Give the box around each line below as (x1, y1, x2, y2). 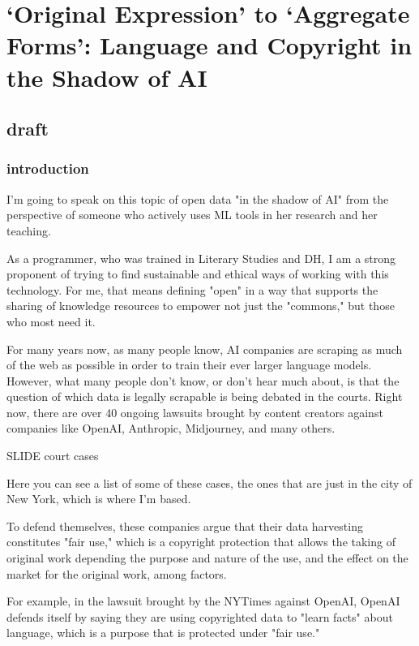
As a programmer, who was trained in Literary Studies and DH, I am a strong (6, 249, 396, 266)
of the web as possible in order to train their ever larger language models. (6, 356, 372, 373)
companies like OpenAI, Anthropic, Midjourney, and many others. (6, 420, 336, 437)
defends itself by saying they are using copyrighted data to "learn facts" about (6, 608, 393, 625)
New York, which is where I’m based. (6, 490, 191, 507)
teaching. (6, 222, 51, 239)
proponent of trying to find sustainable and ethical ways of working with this (6, 265, 389, 282)
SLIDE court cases (6, 447, 99, 464)
